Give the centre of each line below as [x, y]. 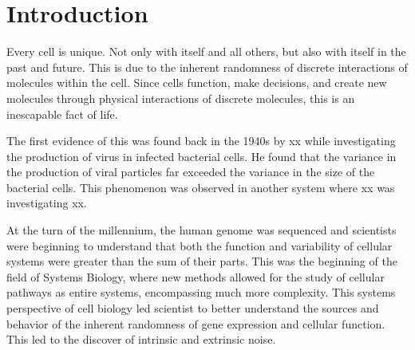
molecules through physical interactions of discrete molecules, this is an [181, 98]
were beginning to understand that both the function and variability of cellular [200, 245]
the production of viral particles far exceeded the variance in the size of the [191, 172]
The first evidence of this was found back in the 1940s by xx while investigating [201, 141]
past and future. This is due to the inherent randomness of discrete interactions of [207, 67]
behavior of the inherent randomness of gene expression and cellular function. [196, 323]
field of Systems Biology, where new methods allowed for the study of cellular [196, 276]
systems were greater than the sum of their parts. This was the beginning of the [202, 261]
